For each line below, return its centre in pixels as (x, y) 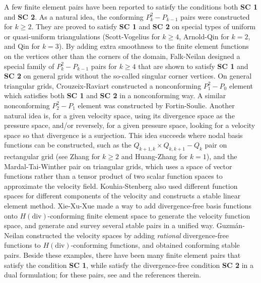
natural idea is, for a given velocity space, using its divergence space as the (119, 115)
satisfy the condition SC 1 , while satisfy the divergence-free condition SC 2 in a (129, 265)
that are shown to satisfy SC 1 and (193, 66)
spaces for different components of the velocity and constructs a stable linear (122, 196)
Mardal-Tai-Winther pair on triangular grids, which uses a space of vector (118, 166)
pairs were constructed (215, 16)
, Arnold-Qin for (204, 36)
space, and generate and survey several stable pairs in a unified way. (109, 225)
